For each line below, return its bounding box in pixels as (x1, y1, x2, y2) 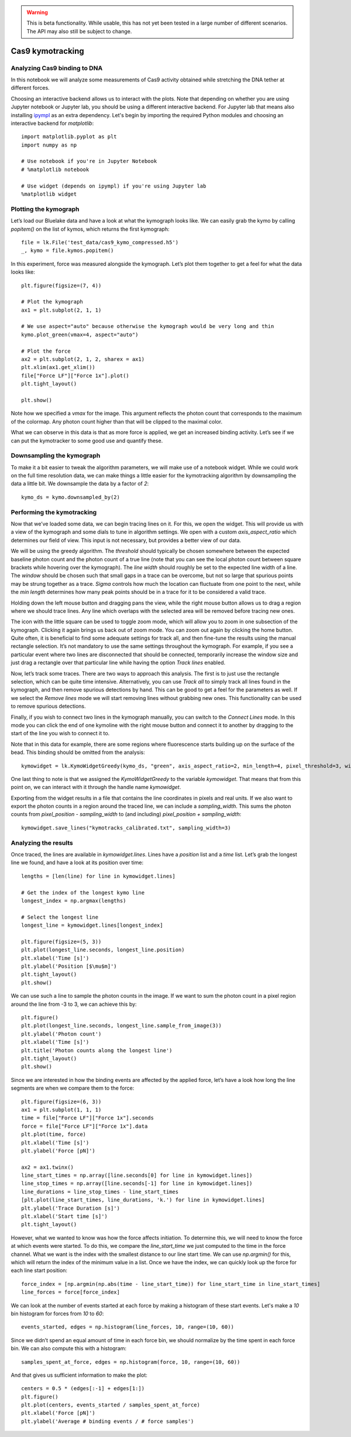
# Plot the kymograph (21, 299, 83, 305)
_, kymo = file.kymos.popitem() (21, 247, 114, 254)
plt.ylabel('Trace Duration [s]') (21, 1204, 120, 1211)
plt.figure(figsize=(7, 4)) (21, 282, 102, 289)
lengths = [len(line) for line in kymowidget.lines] (21, 873, 175, 879)
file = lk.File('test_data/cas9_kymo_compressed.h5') (21, 239, 178, 245)
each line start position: (11, 1267, 67, 1274)
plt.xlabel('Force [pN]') (21, 1409, 96, 1416)
